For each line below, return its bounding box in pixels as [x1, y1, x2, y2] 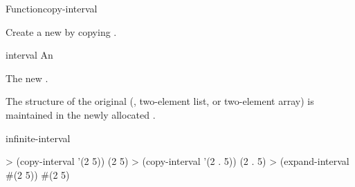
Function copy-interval [6, 1, 98, 15]
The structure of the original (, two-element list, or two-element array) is [6, 94, 314, 108]
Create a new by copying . [6, 24, 117, 39]
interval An [6, 48, 53, 62]
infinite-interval [6, 130, 71, 145]
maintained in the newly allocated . [6, 107, 156, 121]
